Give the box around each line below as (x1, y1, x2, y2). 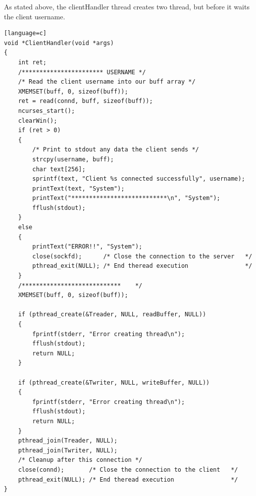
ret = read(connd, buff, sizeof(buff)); (18, 98, 153, 105)
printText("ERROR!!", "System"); (32, 243, 143, 250)
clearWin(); (18, 117, 57, 124)
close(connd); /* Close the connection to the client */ (18, 466, 238, 473)
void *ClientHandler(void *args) (4, 39, 114, 47)
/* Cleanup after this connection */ (18, 456, 143, 464)
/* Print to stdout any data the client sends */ (32, 146, 199, 153)
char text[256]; (32, 165, 86, 173)
